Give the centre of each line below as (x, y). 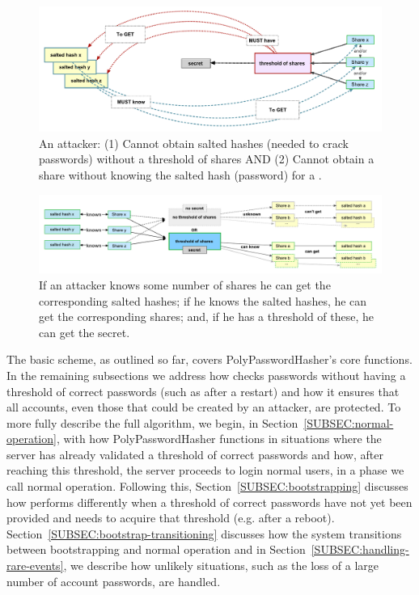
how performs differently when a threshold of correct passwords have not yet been (209, 502)
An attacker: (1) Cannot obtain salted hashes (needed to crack (194, 143)
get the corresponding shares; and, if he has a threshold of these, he (207, 316)
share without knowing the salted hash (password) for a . (180, 175)
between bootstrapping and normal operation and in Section (156, 549)
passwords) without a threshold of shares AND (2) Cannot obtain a (207, 159)
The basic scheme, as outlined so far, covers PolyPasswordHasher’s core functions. (209, 359)
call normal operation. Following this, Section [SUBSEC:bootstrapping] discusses (207, 486)
